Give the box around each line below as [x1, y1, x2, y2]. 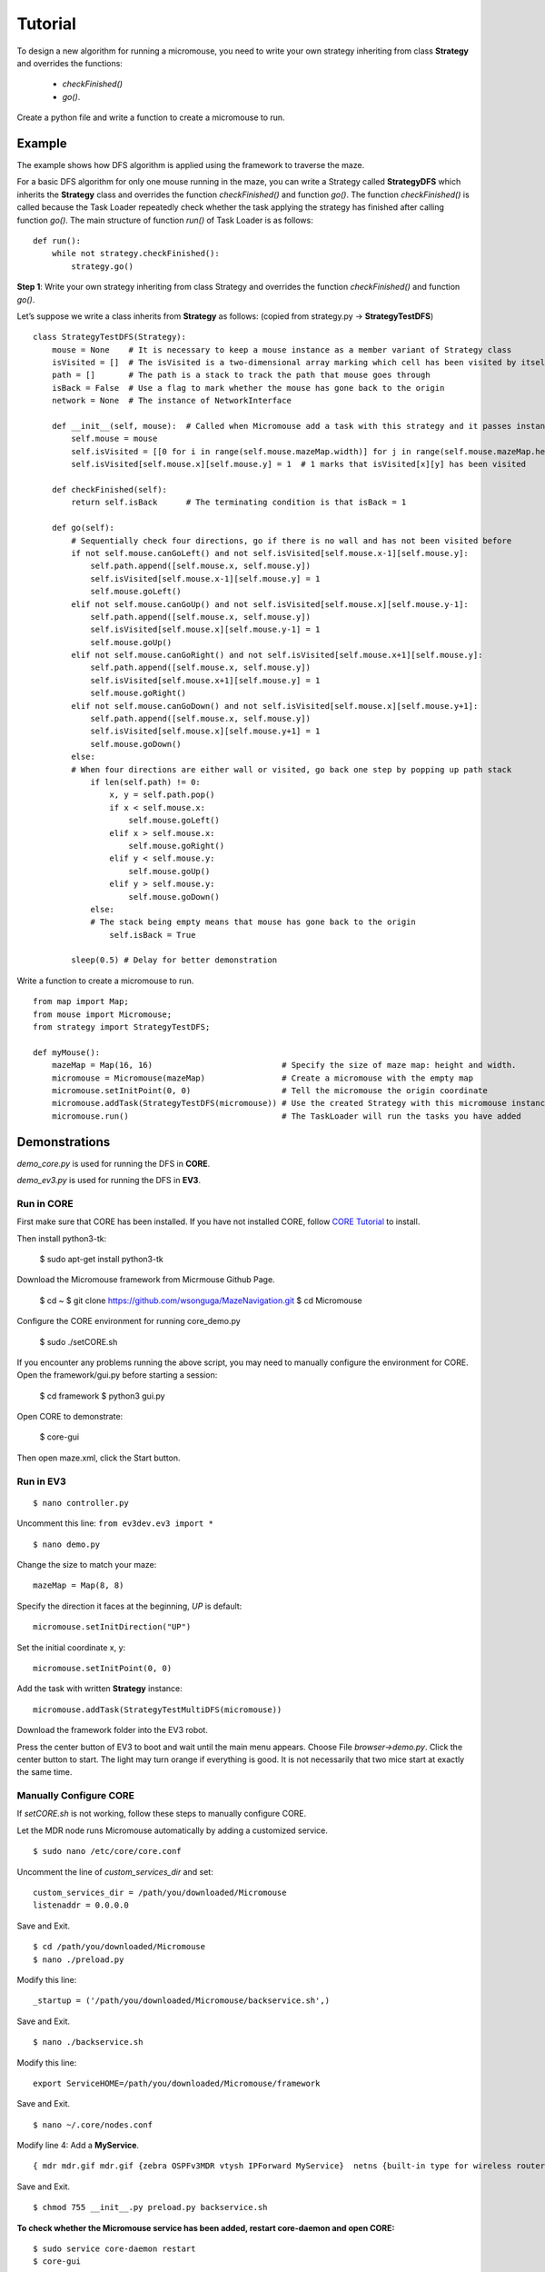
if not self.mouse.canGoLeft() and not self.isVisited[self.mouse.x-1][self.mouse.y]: [71, 548, 470, 558]
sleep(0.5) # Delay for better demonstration [71, 955, 277, 965]
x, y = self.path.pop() [109, 790, 215, 800]
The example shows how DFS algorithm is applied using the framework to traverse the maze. [16, 160, 365, 171]
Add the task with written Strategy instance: [16, 1683, 183, 1694]
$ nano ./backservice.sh [33, 2037, 144, 2048]
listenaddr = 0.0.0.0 [33, 1900, 129, 1910]
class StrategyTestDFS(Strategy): [33, 332, 186, 343]
